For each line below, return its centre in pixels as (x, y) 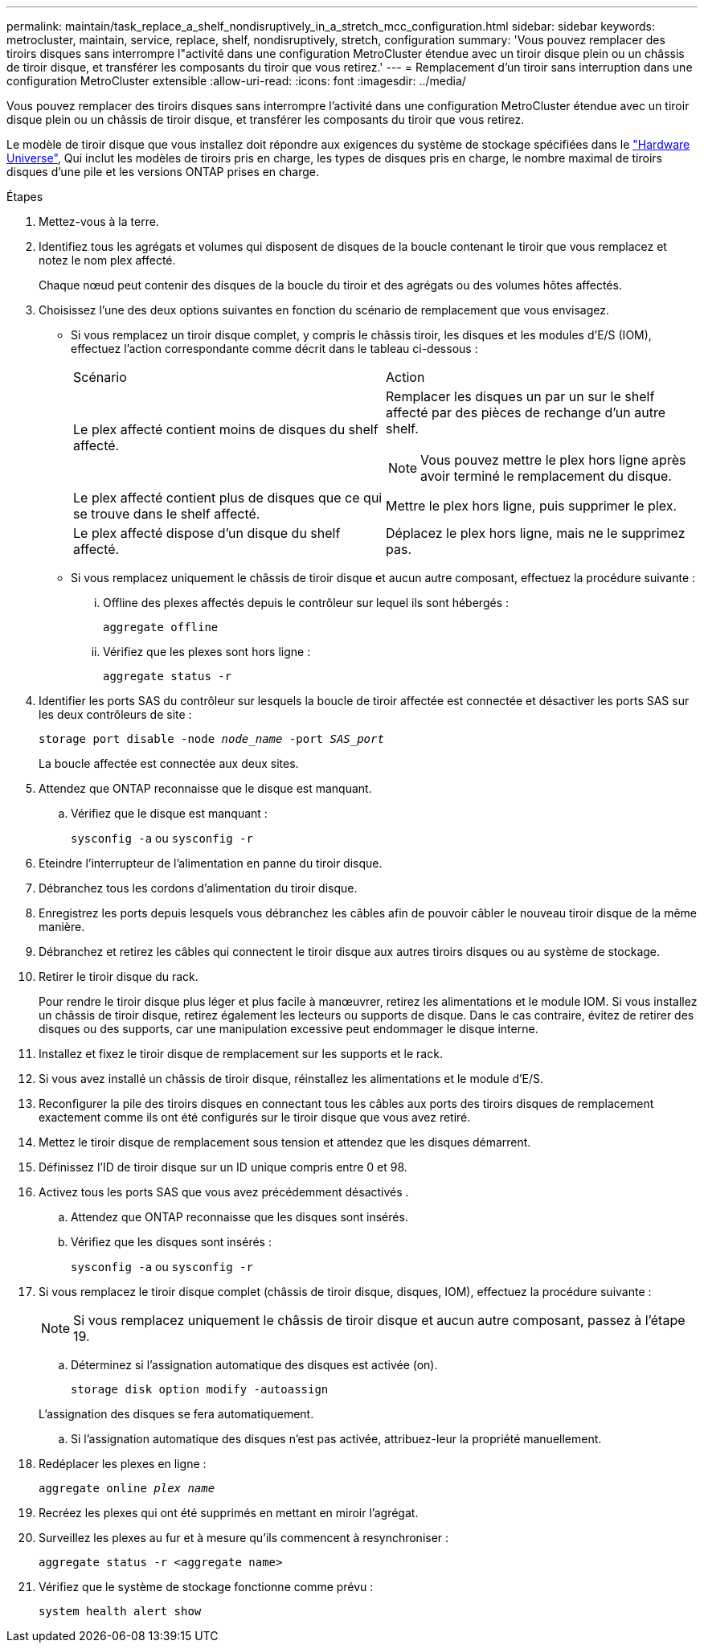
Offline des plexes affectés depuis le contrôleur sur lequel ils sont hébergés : (306, 603)
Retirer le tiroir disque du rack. (119, 976)
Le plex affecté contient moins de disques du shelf (226, 429)
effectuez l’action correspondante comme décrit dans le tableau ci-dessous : (274, 349)
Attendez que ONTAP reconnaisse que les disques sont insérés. (239, 1217)
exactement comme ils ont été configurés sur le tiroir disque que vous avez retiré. (255, 1117)
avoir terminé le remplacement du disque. (546, 476)
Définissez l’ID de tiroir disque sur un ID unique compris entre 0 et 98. (223, 1167)
